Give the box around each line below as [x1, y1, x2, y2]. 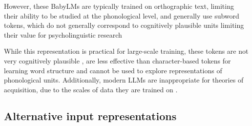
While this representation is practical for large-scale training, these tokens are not [4, 46, 249, 56]
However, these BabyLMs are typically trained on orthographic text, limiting [4, 1, 234, 11]
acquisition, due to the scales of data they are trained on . [4, 84, 178, 94]
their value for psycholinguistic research [4, 29, 122, 40]
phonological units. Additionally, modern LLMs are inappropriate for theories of [4, 75, 244, 85]
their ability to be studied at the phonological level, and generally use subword [4, 10, 239, 21]
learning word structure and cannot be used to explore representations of [4, 65, 222, 75]
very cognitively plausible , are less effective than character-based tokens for [4, 55, 231, 65]
